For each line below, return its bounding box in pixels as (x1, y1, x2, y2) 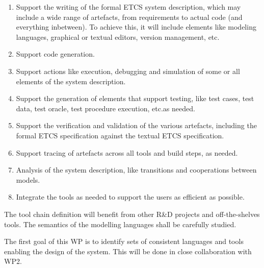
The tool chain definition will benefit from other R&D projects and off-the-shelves (4, 208, 260, 219)
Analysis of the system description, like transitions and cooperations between (16, 164, 257, 175)
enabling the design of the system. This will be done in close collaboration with (4, 246, 252, 256)
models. (16, 174, 40, 185)
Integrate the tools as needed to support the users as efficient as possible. (16, 191, 245, 202)
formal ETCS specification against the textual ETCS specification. (16, 130, 224, 140)
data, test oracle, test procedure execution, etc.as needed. (16, 103, 195, 113)
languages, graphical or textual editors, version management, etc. (16, 31, 220, 42)
